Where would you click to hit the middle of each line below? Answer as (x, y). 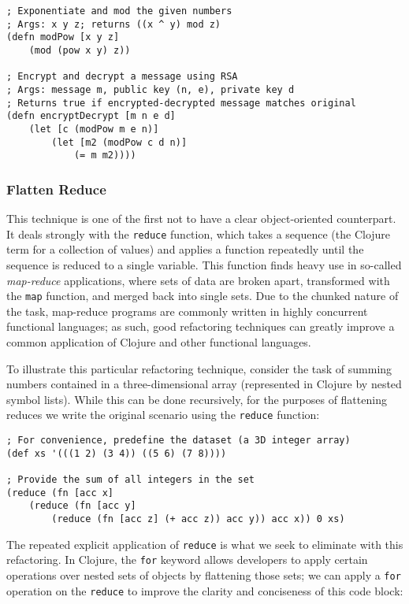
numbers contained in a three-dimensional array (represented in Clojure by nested (204, 384)
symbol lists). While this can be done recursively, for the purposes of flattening (197, 399)
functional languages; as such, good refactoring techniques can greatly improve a (201, 326)
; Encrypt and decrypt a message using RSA (122, 77)
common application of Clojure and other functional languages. (159, 341)
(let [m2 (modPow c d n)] (119, 142)
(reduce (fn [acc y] (82, 506)
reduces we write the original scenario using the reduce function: (163, 415)
